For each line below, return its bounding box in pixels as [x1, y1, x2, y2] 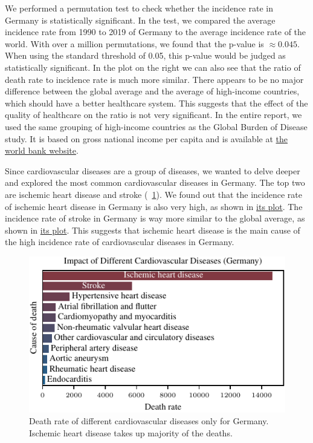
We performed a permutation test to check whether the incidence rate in [5, 2, 273, 14]
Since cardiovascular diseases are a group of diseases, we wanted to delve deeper [5, 164, 300, 177]
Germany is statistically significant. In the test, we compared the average [5, 13, 276, 26]
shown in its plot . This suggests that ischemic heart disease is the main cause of [5, 223, 300, 236]
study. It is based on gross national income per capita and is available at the [5, 132, 288, 145]
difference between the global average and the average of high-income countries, [5, 85, 300, 97]
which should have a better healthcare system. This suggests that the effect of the [5, 96, 308, 109]
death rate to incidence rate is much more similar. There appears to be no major [5, 73, 304, 85]
